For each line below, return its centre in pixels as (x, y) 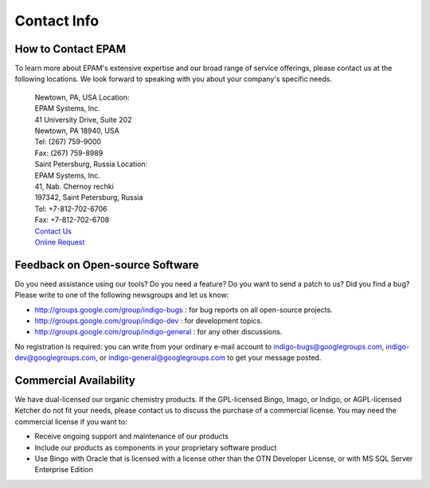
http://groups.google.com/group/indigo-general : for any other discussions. (158, 332)
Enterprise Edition (64, 470)
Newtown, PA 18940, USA (77, 131)
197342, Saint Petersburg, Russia (89, 197)
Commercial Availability (75, 380)
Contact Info (57, 21)
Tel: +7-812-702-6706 (71, 209)
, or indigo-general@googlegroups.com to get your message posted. (209, 357)
